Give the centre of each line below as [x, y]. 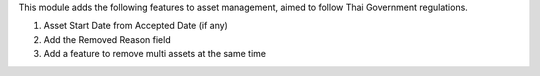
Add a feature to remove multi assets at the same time [155, 54]
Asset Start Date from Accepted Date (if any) [136, 26]
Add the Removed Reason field [107, 39]
